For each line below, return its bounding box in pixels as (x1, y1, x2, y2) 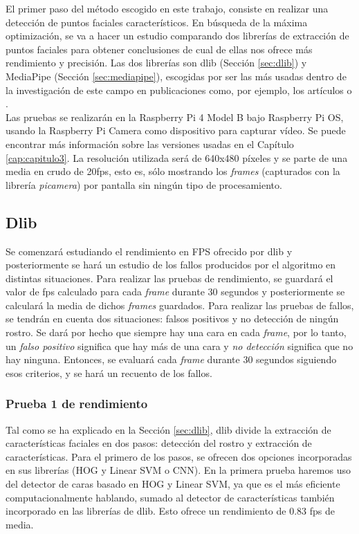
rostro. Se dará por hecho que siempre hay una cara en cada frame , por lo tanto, (6, 325, 347, 340)
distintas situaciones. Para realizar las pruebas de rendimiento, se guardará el (6, 270, 333, 285)
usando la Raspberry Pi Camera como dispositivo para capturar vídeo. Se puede (6, 123, 346, 138)
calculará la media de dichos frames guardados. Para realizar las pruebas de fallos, (6, 297, 354, 312)
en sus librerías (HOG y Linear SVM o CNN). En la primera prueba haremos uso (6, 463, 351, 477)
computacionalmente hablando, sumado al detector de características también (6, 490, 335, 504)
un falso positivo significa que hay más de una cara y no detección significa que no (6, 338, 353, 353)
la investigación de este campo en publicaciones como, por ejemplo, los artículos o (6, 82, 352, 97)
